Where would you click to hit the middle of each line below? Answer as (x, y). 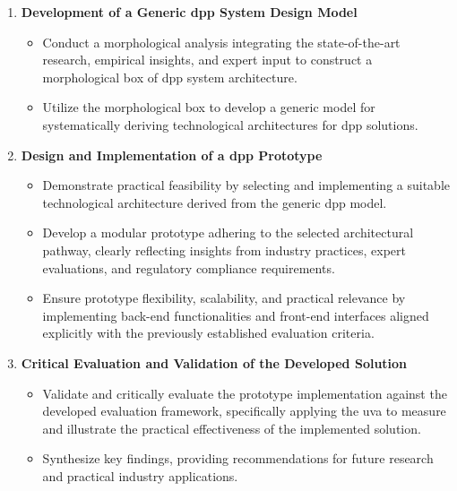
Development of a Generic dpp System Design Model (189, 12)
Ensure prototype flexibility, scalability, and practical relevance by (224, 298)
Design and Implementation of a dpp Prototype (172, 155)
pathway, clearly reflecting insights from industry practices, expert (224, 250)
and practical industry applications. (140, 475)
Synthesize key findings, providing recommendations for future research (238, 458)
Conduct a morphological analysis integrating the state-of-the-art (221, 42)
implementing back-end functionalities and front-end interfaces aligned (236, 315)
